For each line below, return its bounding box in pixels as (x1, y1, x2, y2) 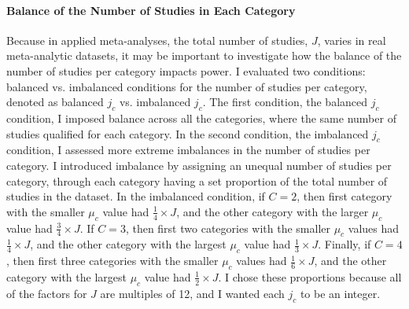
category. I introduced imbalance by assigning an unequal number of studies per (6, 156, 392, 173)
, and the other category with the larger (176, 203, 369, 219)
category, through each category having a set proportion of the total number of (6, 172, 388, 189)
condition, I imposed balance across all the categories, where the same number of (6, 109, 396, 126)
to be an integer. (300, 285, 381, 301)
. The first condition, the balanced (202, 94, 368, 110)
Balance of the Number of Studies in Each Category (6, 2, 296, 18)
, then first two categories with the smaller (125, 219, 330, 236)
